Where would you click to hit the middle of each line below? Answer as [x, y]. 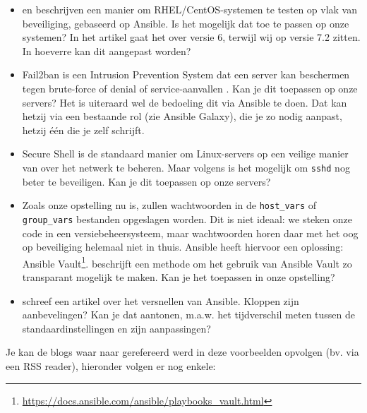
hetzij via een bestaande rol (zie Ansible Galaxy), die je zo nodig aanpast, [182, 116]
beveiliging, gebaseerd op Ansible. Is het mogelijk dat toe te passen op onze [186, 23]
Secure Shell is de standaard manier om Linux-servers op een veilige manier [185, 154]
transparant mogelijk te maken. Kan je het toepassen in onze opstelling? [179, 276]
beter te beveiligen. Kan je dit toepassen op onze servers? [146, 181]
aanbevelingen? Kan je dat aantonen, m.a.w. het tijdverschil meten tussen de [189, 315]
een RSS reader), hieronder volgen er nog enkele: [111, 365]
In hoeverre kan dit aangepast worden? [107, 50]
